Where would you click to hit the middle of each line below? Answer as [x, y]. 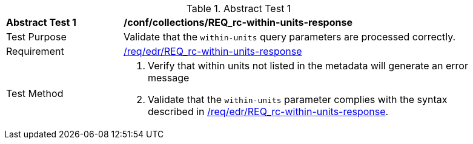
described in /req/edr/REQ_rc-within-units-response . [268, 111]
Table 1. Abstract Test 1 [239, 8]
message [169, 78]
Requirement [35, 51]
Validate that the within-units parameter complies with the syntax [298, 99]
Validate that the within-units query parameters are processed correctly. [290, 37]
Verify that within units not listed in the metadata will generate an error [308, 66]
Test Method [35, 93]
